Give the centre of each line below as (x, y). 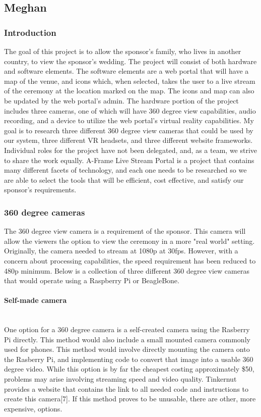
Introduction (30, 32)
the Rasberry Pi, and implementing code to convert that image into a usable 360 (129, 359)
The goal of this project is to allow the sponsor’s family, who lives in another (123, 51)
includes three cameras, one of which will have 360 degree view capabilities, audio (130, 110)
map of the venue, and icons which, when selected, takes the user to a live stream (130, 81)
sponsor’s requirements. (40, 190)
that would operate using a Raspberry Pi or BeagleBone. (92, 280)
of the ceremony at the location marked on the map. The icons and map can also (129, 91)
